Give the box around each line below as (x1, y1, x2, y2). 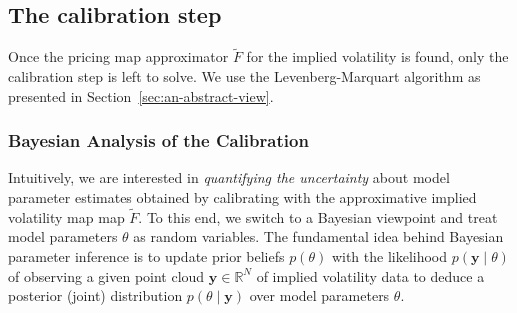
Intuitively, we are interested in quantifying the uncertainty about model (8, 167, 450, 188)
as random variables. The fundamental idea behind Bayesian (133, 226, 504, 247)
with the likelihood (331, 246, 448, 267)
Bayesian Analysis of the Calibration (8, 128, 309, 153)
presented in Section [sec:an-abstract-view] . (8, 85, 274, 106)
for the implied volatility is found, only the (246, 46, 509, 67)
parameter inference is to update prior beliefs (8, 246, 285, 267)
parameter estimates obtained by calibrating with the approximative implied (8, 187, 477, 208)
